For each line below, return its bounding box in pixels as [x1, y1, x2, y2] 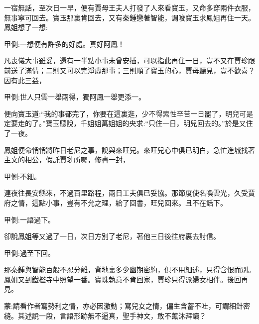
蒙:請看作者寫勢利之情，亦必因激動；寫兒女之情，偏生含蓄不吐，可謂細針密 [4, 301, 250, 311]
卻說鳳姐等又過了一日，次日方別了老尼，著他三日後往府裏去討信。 [4, 231, 220, 241]
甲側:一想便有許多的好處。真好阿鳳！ [4, 38, 125, 49]
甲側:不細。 [4, 171, 41, 181]
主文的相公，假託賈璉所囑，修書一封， [4, 154, 129, 165]
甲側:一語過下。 [4, 214, 55, 224]
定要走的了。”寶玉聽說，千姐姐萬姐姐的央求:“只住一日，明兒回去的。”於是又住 [4, 118, 253, 128]
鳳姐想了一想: [4, 22, 48, 32]
